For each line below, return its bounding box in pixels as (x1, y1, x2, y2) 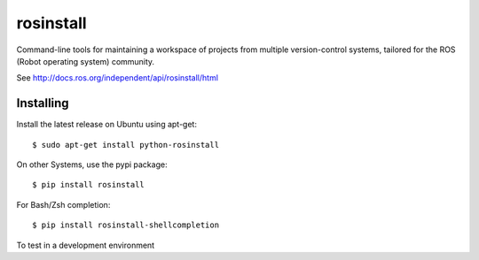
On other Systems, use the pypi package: (16, 159, 168, 170)
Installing (16, 96, 70, 111)
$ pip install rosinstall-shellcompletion (32, 220, 220, 230)
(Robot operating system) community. (16, 56, 155, 66)
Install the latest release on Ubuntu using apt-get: (16, 119, 197, 130)
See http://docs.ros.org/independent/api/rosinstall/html (16, 73, 219, 83)
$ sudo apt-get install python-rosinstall (32, 140, 220, 149)
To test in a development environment (16, 240, 155, 250)
